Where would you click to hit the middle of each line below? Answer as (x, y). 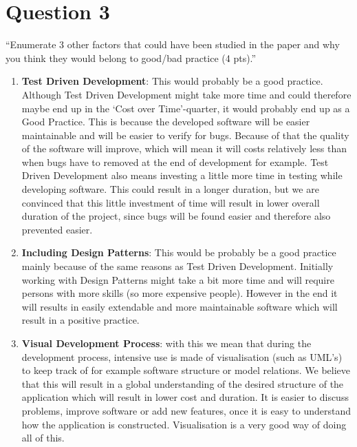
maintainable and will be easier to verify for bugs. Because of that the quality (185, 135)
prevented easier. (57, 229)
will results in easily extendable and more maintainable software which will (180, 306)
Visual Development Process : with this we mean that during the (166, 343)
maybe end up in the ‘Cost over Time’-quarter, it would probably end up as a (186, 108)
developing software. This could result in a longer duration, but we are (170, 189)
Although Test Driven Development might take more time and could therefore (186, 94)
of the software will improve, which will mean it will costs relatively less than (184, 148)
